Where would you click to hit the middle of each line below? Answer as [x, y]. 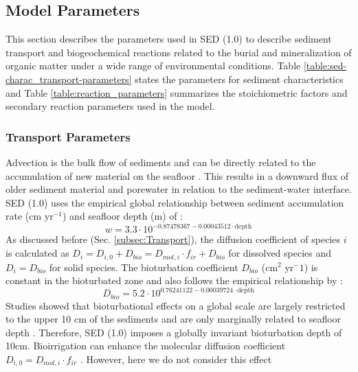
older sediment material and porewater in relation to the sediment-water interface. [179, 189]
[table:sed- [325, 66]
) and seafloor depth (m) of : [123, 216]
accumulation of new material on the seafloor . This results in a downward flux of [177, 175]
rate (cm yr [30, 216]
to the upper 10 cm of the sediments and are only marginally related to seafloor [174, 319]
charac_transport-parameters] [69, 79]
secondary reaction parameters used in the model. [110, 106]
